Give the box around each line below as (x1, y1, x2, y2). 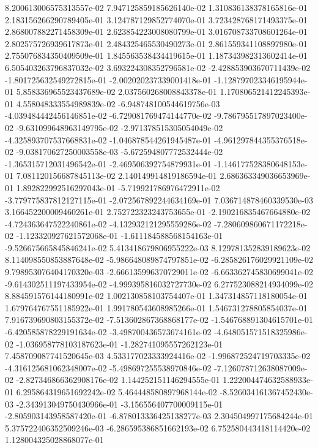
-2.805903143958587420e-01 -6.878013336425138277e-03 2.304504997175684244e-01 (5, 409, 313, 422)
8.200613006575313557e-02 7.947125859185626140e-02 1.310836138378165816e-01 (5, 1, 308, 13)
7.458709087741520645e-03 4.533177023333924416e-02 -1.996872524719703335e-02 (5, 349, 311, 362)
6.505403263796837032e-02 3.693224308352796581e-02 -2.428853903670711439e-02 (5, 61, 311, 74)
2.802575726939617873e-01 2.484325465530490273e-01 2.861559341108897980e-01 (5, 37, 308, 50)
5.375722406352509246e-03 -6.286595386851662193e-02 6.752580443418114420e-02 (5, 421, 311, 434)
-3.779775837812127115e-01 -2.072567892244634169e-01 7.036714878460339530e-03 (5, 193, 313, 206)
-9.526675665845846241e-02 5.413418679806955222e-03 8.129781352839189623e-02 (5, 241, 311, 254)
